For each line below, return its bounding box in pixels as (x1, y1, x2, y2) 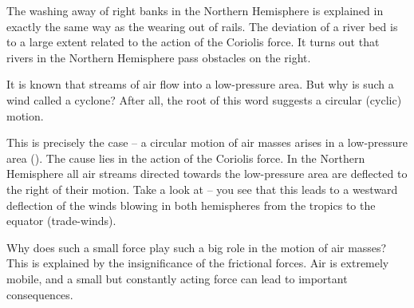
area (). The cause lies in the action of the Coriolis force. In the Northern (6, 149, 365, 166)
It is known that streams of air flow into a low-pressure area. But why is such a (6, 76, 394, 93)
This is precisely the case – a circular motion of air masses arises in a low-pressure (6, 134, 408, 151)
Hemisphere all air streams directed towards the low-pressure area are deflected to (6, 165, 408, 182)
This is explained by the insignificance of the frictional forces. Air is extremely (6, 255, 389, 271)
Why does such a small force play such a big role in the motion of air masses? (6, 239, 387, 255)
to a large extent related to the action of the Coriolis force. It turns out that (6, 34, 380, 50)
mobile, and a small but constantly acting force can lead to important (6, 270, 348, 286)
